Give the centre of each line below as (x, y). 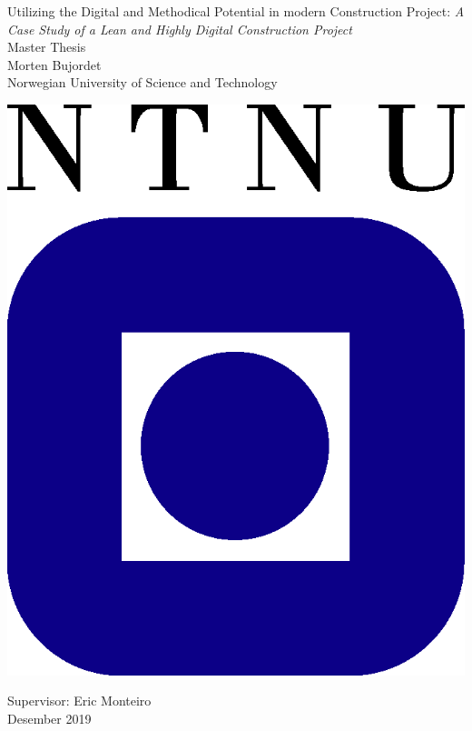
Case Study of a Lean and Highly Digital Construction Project (180, 29)
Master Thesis (47, 47)
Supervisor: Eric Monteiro (79, 701)
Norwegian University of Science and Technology (143, 82)
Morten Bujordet (54, 64)
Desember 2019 (49, 718)
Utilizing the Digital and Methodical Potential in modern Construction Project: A (236, 11)
